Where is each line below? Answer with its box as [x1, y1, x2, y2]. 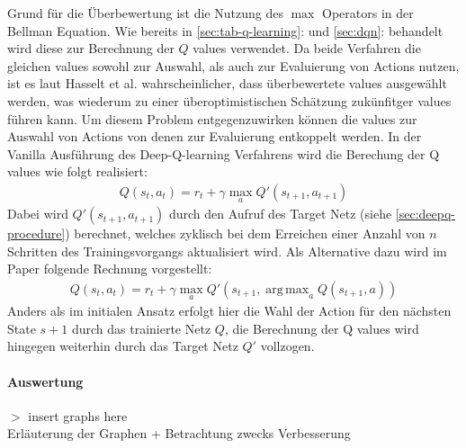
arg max [265, 282, 309, 296]
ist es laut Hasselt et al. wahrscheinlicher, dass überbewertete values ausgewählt [7, 74, 447, 93]
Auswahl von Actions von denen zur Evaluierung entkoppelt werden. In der [7, 127, 422, 146]
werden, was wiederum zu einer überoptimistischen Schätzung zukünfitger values [7, 91, 452, 110]
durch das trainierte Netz [71, 318, 211, 337]
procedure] [7, 224, 66, 243]
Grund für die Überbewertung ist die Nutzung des [7, 4, 283, 22]
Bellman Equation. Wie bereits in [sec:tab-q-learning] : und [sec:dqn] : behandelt [7, 21, 444, 40]
